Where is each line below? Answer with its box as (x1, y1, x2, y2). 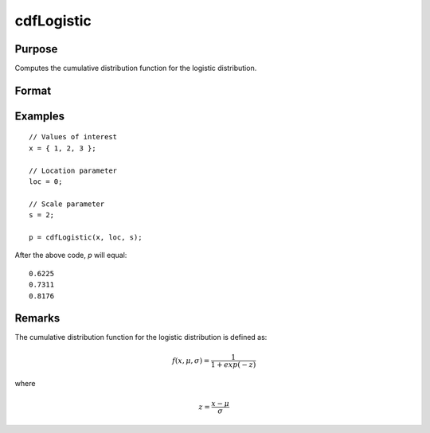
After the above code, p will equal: (14, 251, 127, 260)
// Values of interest (29, 132, 118, 142)
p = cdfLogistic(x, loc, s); (29, 233, 143, 242)
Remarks (14, 311, 61, 326)
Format (14, 84, 52, 97)
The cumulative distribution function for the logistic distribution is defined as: (14, 333, 268, 342)
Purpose (14, 42, 58, 56)
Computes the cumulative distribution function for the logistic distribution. (14, 64, 257, 73)
